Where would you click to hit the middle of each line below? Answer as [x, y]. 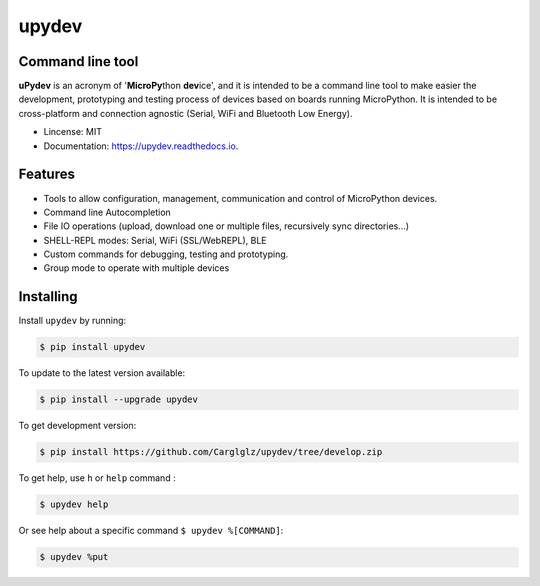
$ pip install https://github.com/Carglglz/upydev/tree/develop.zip [211, 452]
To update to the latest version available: [102, 373]
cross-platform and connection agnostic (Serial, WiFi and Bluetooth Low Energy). [185, 113]
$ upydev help [74, 504]
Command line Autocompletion [107, 212]
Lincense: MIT [72, 132]
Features [46, 174]
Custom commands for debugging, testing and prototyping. [166, 254]
